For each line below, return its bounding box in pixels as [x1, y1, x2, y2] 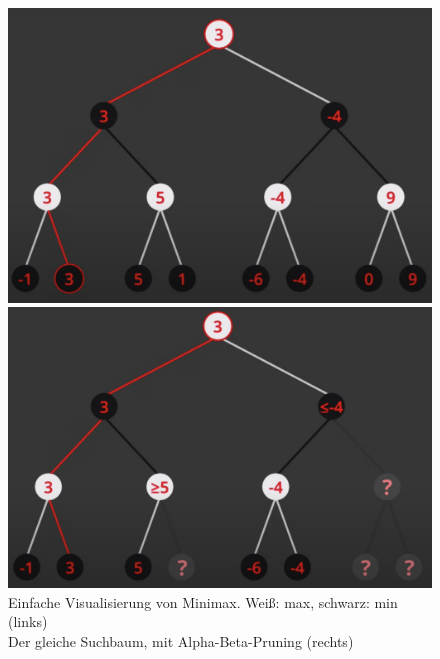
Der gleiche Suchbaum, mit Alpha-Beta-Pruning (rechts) [8, 630, 354, 651]
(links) [8, 611, 48, 632]
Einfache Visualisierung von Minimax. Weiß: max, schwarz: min [8, 591, 398, 612]
